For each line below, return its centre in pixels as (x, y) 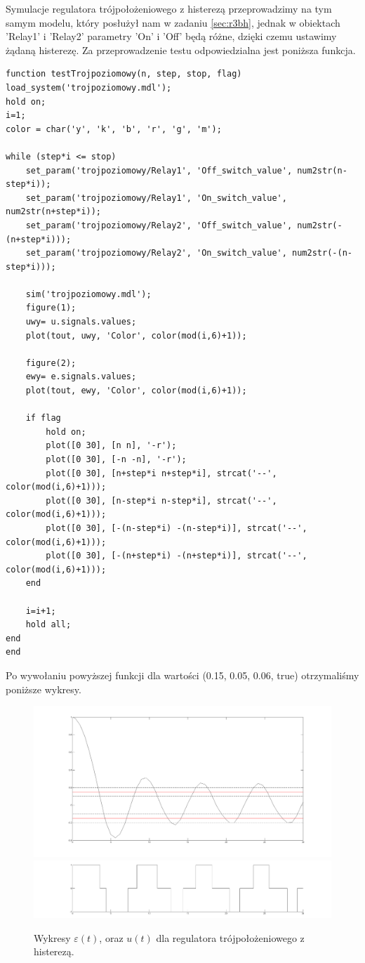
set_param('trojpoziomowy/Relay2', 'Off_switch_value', (159, 225)
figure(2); (51, 363)
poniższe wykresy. (44, 689)
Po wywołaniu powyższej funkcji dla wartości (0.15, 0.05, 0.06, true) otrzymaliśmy (182, 675)
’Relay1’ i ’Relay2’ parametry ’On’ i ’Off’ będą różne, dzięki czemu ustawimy (171, 36)
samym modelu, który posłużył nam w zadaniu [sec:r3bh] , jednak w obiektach (173, 22)
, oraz (111, 937)
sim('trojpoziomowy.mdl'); (88, 294)
